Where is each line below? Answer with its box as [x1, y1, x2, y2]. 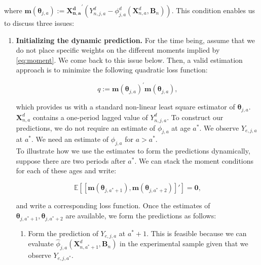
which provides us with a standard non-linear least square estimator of [16, 101, 235, 112]
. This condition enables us [171, 5, 255, 15]
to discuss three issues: [4, 18, 74, 28]
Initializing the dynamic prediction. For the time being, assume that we [16, 34, 255, 45]
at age [171, 122, 191, 133]
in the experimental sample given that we [120, 238, 248, 249]
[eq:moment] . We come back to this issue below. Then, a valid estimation [16, 54, 243, 65]
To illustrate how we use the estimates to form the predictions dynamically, [16, 145, 250, 156]
